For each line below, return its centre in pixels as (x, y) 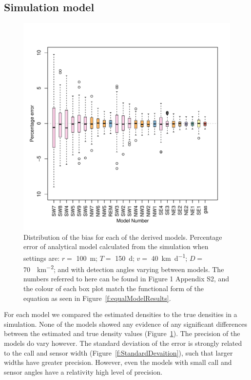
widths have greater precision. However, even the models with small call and (118, 362)
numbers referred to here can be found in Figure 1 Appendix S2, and (126, 279)
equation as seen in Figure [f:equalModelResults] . (97, 298)
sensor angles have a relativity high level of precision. (83, 371)
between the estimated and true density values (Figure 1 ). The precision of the (122, 333)
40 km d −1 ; (169, 257)
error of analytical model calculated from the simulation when (116, 246)
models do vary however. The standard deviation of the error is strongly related (123, 343)
